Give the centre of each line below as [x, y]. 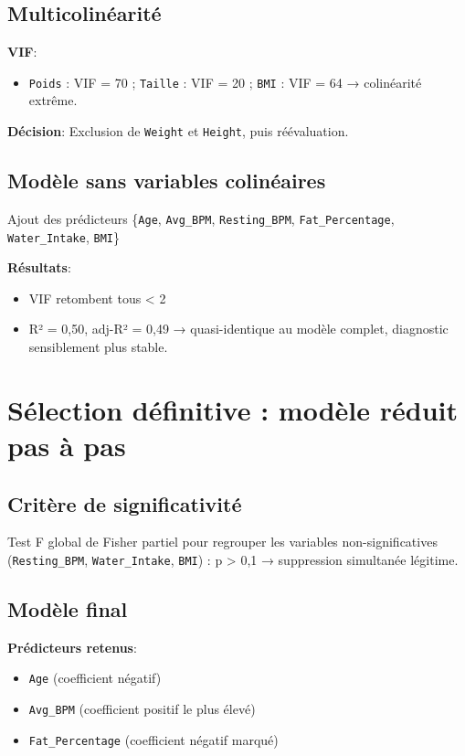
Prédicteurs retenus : [72, 647]
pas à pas [67, 445]
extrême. [53, 100]
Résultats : [39, 267]
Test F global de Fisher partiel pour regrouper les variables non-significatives [222, 542]
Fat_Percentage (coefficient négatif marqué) [153, 739]
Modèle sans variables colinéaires [167, 181]
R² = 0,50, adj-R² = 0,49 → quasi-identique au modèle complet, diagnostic [238, 329]
